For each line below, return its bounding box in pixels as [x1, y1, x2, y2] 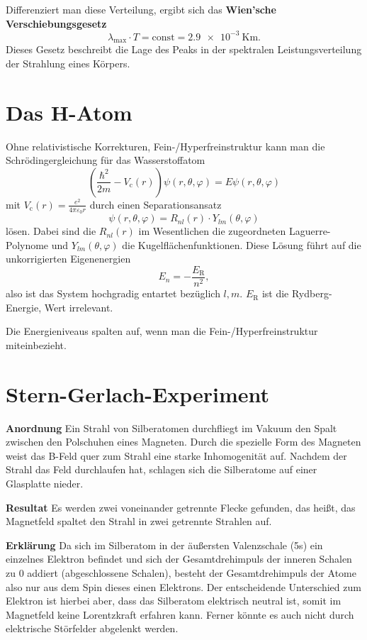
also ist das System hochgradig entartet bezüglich [6, 286, 220, 301]
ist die [261, 286, 289, 301]
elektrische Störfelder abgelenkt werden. [6, 621, 179, 636]
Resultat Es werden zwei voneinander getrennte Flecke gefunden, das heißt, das [6, 500, 356, 514]
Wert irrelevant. [44, 299, 113, 314]
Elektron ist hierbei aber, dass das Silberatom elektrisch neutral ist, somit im [6, 593, 341, 608]
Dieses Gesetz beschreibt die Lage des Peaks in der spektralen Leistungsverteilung [6, 42, 362, 57]
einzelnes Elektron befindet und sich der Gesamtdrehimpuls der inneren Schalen [6, 551, 352, 566]
